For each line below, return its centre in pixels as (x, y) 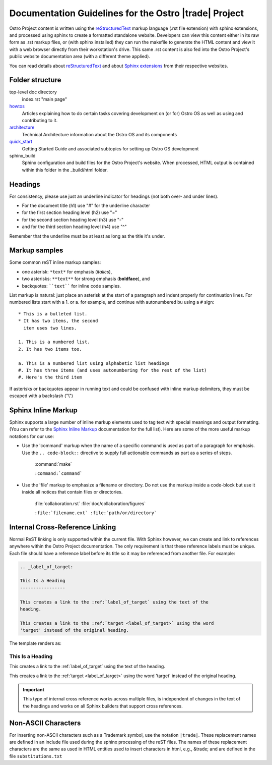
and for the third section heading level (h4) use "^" (74, 227)
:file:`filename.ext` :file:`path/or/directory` (96, 513)
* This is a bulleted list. (53, 314)
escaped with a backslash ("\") (41, 396)
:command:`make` (53, 464)
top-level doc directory (33, 92)
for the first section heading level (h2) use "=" (70, 212)
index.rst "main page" (45, 99)
